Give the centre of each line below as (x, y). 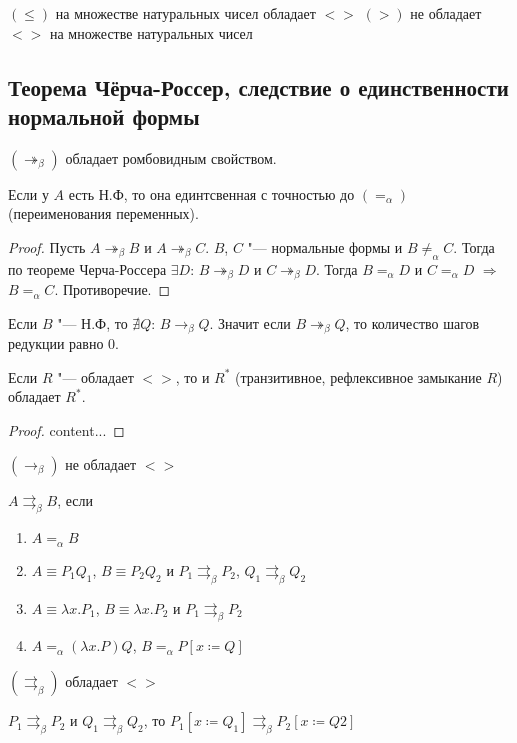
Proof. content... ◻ (66, 430)
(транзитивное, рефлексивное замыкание (358, 376)
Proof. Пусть (47, 246)
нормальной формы (104, 115)
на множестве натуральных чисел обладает (185, 13)
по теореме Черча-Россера (87, 268)
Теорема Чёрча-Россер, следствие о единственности (258, 86)
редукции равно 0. (63, 343)
